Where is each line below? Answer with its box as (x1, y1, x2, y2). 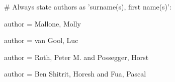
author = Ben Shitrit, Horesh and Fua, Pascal (4, 68, 146, 79)
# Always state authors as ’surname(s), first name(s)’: (4, 1, 171, 11)
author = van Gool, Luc (4, 35, 78, 45)
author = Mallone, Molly (4, 18, 81, 28)
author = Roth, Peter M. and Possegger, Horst (4, 51, 149, 62)
